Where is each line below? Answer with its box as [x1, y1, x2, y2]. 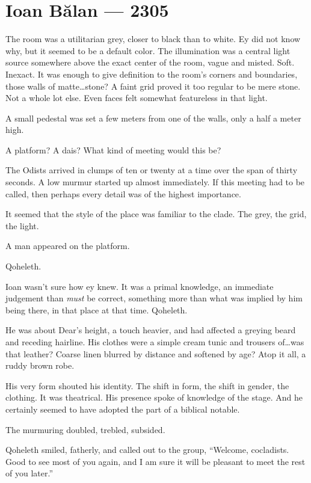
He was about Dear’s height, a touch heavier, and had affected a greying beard [5, 324, 296, 336]
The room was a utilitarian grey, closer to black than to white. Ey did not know [5, 32, 301, 45]
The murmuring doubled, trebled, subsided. [5, 423, 165, 435]
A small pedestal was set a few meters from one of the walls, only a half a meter [5, 111, 301, 124]
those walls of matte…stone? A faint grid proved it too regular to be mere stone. [5, 79, 301, 92]
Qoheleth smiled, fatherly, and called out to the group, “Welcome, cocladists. [5, 443, 289, 456]
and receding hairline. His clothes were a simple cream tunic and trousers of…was [5, 336, 304, 348]
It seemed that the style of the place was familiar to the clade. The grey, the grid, [5, 208, 307, 220]
